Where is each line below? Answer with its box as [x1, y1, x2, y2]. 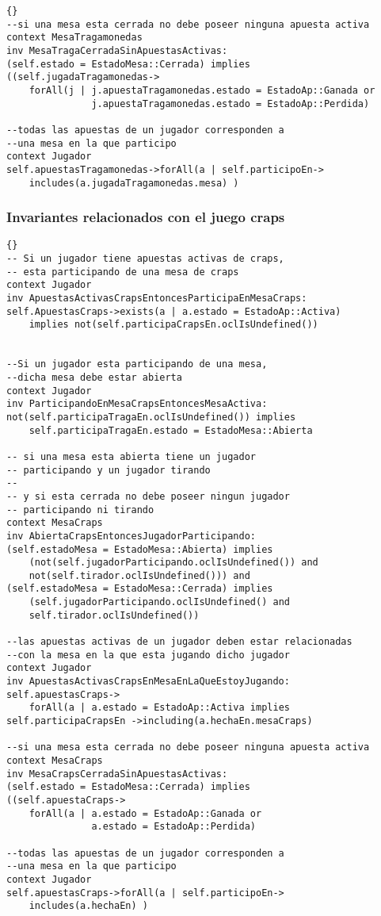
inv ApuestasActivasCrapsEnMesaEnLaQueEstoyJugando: [6, 676, 290, 688]
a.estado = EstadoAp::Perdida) [91, 821, 256, 833]
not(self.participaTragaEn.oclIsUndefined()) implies [6, 411, 296, 423]
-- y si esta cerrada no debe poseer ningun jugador [6, 490, 290, 502]
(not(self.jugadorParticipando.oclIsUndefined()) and [29, 557, 318, 569]
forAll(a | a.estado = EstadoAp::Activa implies [29, 702, 290, 714]
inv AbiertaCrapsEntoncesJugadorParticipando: [6, 530, 256, 542]
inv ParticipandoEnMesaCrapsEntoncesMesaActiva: [6, 398, 268, 410]
